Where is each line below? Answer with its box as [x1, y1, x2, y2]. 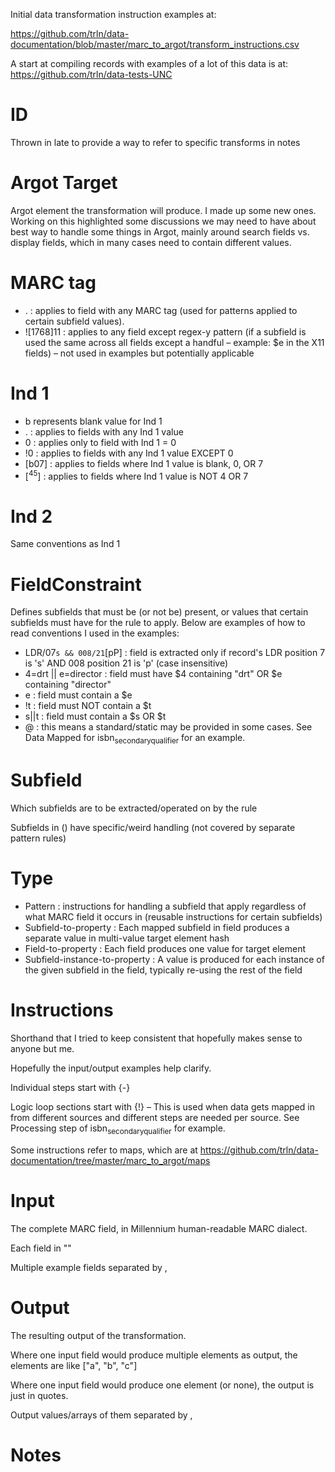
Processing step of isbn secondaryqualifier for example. [10, 1122, 226, 1136]
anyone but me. [10, 1042, 75, 1054]
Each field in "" [10, 1242, 72, 1254]
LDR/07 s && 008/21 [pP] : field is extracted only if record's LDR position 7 [24, 647, 326, 659]
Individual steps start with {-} [10, 1081, 131, 1093]
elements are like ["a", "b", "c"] [10, 1359, 138, 1371]
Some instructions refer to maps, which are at [10, 1144, 198, 1156]
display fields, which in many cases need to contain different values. [10, 236, 292, 248]
